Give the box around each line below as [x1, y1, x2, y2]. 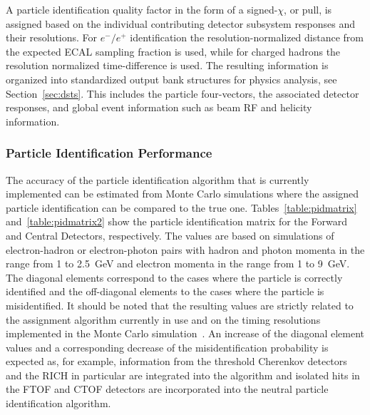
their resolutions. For [6, 30, 98, 45]
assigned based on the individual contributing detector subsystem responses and [6, 16, 356, 31]
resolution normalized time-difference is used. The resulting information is [6, 58, 329, 73]
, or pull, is [284, 2, 332, 16]
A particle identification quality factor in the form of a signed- [6, 2, 278, 16]
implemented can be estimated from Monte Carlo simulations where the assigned [6, 186, 359, 201]
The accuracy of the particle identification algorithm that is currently [6, 172, 309, 187]
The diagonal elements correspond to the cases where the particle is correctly [6, 270, 343, 285]
